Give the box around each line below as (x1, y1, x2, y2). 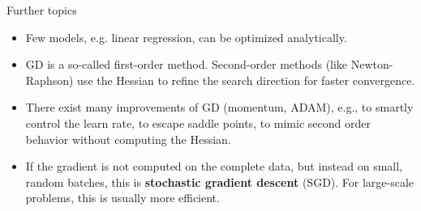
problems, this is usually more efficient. (25, 189, 220, 206)
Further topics (6, 2, 77, 18)
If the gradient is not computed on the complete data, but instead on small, (25, 158, 403, 175)
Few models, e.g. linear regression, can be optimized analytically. (25, 28, 347, 45)
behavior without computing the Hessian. (25, 130, 231, 147)
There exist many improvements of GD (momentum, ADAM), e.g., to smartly (25, 99, 414, 116)
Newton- (350, 56, 393, 73)
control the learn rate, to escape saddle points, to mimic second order (25, 114, 371, 131)
